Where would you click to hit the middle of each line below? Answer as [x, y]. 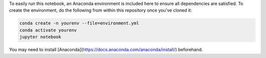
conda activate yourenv [48, 30]
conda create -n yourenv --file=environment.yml [79, 23]
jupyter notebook [40, 37]
